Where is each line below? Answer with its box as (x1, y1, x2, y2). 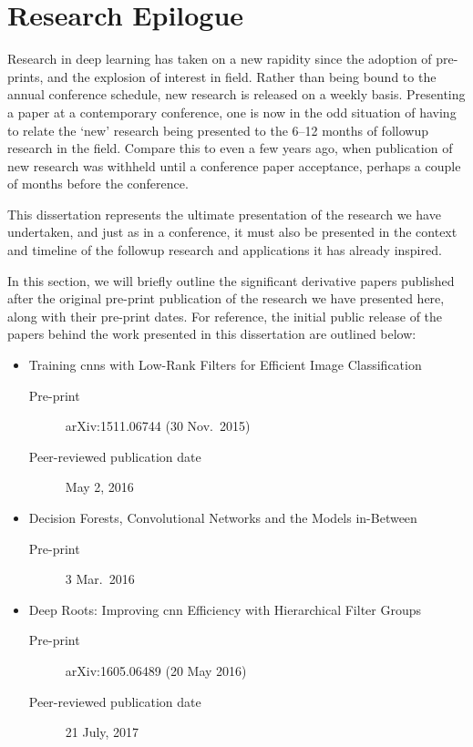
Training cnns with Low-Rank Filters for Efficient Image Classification (28, 355, 422, 374)
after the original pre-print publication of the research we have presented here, (7, 289, 445, 308)
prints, (7, 67, 44, 86)
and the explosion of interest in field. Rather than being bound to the (47, 67, 437, 86)
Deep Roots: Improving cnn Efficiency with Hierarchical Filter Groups (28, 599, 421, 619)
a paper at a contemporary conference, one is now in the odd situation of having (7, 102, 457, 121)
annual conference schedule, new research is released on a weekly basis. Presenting (7, 85, 466, 104)
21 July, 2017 (65, 722, 139, 742)
